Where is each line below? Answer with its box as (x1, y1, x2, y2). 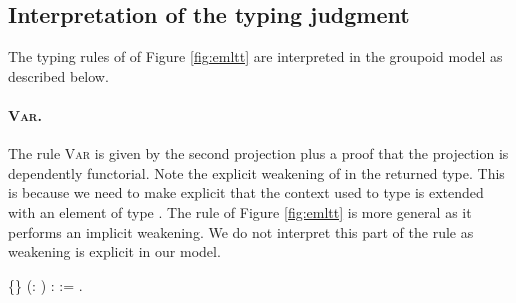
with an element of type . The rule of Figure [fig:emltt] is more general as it (8, 201, 472, 222)
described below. (8, 65, 109, 86)
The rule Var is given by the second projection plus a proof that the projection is (8, 143, 509, 164)
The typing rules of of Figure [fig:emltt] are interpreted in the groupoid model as (8, 46, 503, 67)
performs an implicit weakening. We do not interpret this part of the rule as (8, 221, 474, 242)
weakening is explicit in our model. (8, 241, 221, 262)
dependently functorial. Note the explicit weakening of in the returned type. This (8, 162, 505, 183)
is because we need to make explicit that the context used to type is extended (8, 182, 484, 203)
